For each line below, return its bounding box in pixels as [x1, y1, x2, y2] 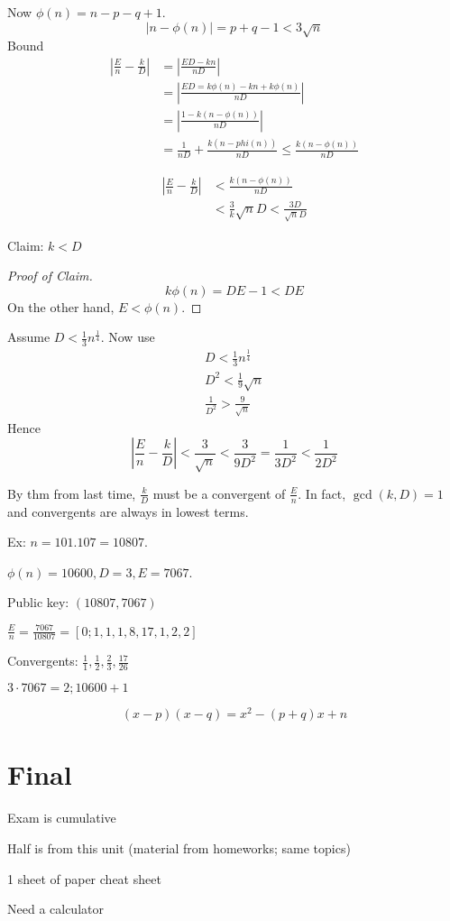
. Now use [100, 327, 155, 346]
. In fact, [298, 484, 346, 502]
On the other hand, [7, 297, 115, 316]
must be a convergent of [152, 484, 286, 502]
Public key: [7, 593, 69, 612]
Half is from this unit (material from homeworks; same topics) [7, 839, 351, 858]
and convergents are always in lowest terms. [7, 502, 249, 520]
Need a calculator [7, 899, 104, 918]
